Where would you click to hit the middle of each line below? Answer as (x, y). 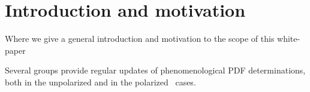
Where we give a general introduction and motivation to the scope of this (140, 39)
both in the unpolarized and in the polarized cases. (100, 82)
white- (289, 39)
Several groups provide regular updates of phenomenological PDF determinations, (155, 70)
